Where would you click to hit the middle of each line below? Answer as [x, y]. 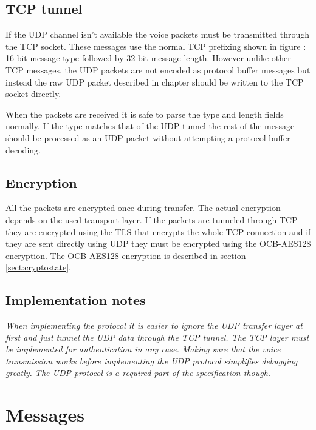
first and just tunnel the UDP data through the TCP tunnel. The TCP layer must [157, 337]
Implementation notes [76, 300]
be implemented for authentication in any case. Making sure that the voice [143, 349]
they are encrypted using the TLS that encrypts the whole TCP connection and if [158, 231]
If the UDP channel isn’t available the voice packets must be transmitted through [158, 34]
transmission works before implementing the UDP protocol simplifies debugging [152, 361]
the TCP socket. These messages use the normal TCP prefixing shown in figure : [156, 46]
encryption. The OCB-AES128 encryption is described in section [126, 255]
